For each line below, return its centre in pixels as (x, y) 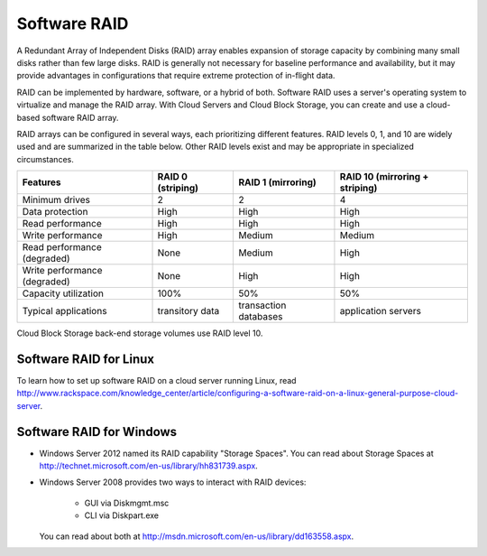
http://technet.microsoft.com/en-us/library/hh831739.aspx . (149, 466)
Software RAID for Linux (86, 359)
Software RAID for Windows (97, 432)
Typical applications (64, 311)
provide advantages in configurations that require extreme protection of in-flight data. (176, 76)
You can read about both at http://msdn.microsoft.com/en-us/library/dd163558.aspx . (197, 536)
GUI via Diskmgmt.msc (127, 503)
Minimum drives (56, 200)
